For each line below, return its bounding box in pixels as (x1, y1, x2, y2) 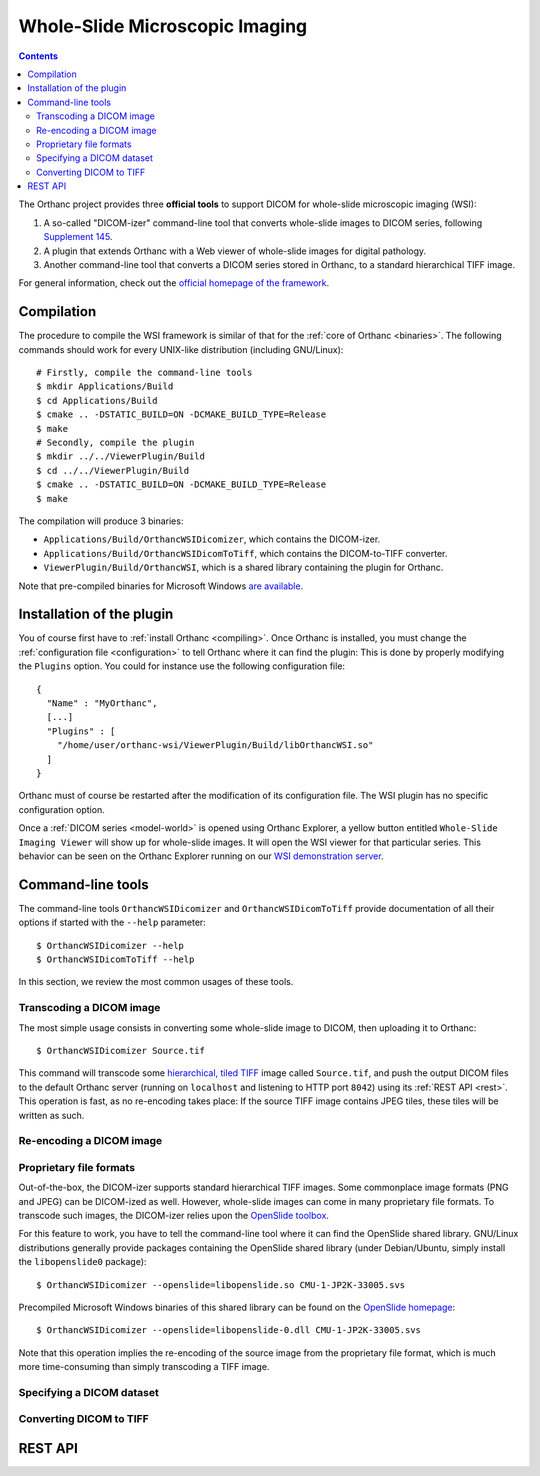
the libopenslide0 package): (18, 1256, 147, 1268)
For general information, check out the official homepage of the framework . (18, 277, 330, 289)
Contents (18, 50, 59, 62)
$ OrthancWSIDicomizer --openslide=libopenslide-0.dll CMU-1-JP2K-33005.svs (36, 1325, 422, 1336)
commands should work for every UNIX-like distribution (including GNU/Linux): (18, 343, 344, 355)
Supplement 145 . (43, 231, 113, 243)
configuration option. (18, 803, 105, 815)
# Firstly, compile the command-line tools (36, 367, 253, 379)
